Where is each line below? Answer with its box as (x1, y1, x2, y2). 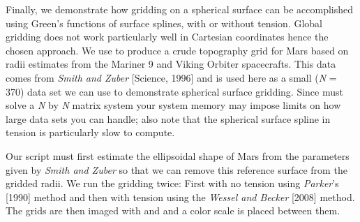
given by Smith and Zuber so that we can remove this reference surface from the (6, 162, 347, 177)
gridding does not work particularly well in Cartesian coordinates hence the (6, 29, 329, 44)
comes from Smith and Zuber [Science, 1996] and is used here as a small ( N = (6, 70, 337, 84)
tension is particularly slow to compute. (6, 125, 175, 140)
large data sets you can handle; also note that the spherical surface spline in (6, 111, 331, 126)
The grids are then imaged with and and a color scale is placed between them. (6, 203, 340, 218)
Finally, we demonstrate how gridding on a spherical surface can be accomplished (6, 2, 354, 16)
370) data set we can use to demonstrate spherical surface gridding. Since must (6, 84, 343, 98)
